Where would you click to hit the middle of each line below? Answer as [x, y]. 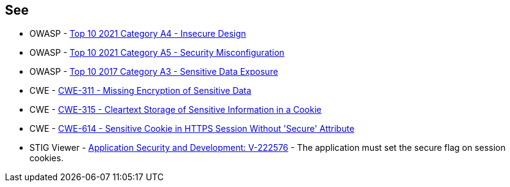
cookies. [47, 158]
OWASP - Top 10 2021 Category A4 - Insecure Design [138, 34]
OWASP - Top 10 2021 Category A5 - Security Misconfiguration [157, 53]
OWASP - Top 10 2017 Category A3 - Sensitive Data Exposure [154, 72]
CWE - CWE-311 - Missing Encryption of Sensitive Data [140, 91]
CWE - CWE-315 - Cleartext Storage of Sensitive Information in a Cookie [176, 110]
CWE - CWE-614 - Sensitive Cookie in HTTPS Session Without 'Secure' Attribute [192, 129]
